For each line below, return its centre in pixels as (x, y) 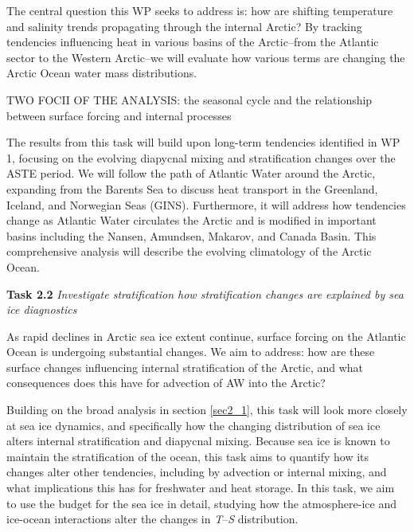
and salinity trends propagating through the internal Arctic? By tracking (184, 26)
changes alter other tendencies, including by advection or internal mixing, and (197, 472)
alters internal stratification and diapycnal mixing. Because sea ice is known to (198, 441)
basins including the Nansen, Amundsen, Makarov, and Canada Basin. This (191, 235)
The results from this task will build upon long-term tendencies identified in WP (203, 142)
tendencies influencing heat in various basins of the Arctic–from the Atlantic (193, 42)
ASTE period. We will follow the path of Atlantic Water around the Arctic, (191, 173)
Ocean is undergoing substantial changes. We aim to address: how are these (191, 352)
